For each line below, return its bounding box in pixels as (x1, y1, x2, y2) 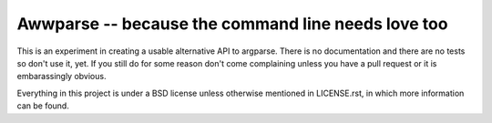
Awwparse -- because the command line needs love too (16, 14, 448, 34)
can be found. (16, 100, 70, 111)
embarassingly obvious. (16, 71, 107, 82)
